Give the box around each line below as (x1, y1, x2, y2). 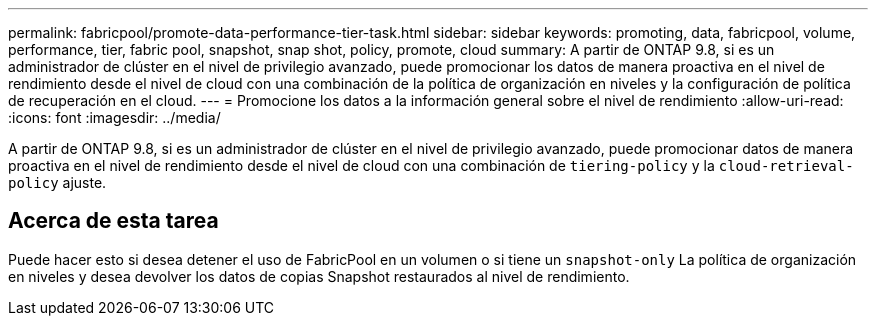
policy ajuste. (8, 174, 107, 191)
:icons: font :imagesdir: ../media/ (8, 109, 221, 126)
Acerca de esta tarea (8, 208, 219, 234)
